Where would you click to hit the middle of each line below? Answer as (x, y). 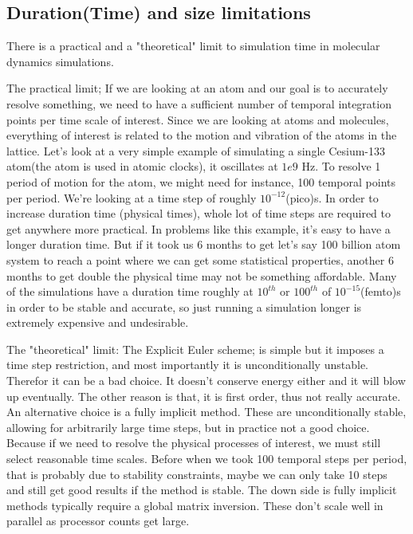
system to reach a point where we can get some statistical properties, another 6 (200, 259)
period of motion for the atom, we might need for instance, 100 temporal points (201, 181)
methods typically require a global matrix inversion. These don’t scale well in (195, 505)
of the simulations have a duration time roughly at (130, 291)
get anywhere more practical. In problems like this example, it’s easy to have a (199, 228)
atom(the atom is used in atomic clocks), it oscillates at (142, 166)
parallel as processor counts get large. (98, 521)
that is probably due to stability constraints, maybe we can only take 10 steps (197, 474)
